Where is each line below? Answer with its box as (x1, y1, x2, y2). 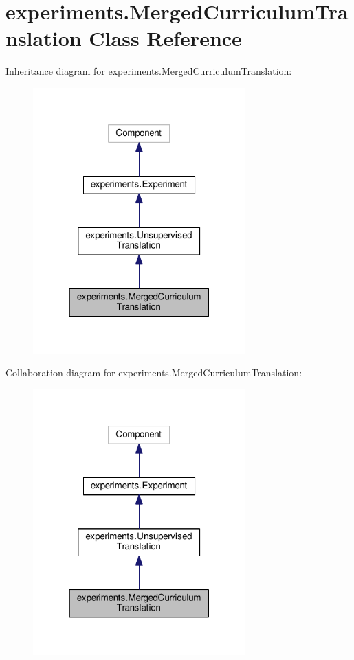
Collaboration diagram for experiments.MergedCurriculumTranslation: (5, 365, 302, 380)
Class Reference (89, 24, 242, 52)
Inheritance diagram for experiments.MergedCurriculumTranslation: (5, 64, 292, 78)
